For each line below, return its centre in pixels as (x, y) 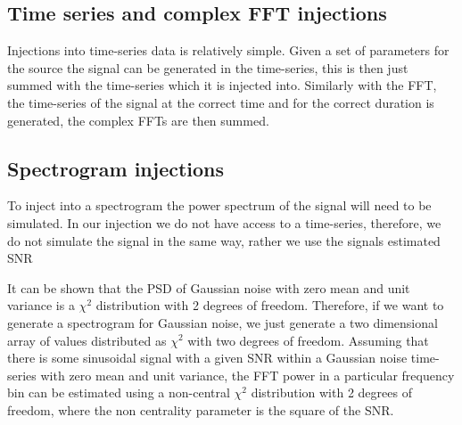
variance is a (41, 305)
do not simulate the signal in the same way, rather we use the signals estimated (224, 240)
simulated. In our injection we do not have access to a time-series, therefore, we (224, 222)
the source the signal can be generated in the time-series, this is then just (208, 67)
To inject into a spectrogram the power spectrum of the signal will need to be (219, 205)
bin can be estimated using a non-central (119, 392)
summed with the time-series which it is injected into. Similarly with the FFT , (222, 85)
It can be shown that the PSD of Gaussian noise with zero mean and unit (209, 287)
